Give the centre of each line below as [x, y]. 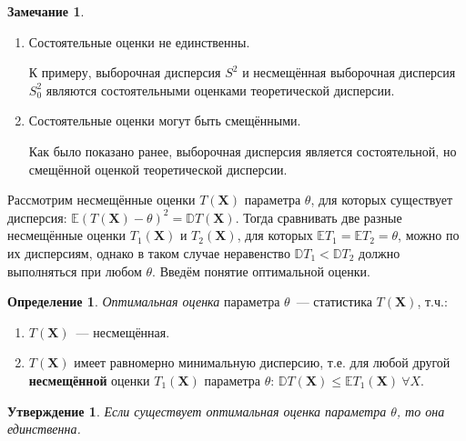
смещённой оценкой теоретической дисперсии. [158, 169]
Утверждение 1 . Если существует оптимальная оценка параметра [197, 411]
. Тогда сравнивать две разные [319, 217]
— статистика [334, 301]
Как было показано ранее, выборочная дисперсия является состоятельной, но [243, 150]
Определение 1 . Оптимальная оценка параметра [144, 301]
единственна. [44, 429]
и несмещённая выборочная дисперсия [349, 72]
